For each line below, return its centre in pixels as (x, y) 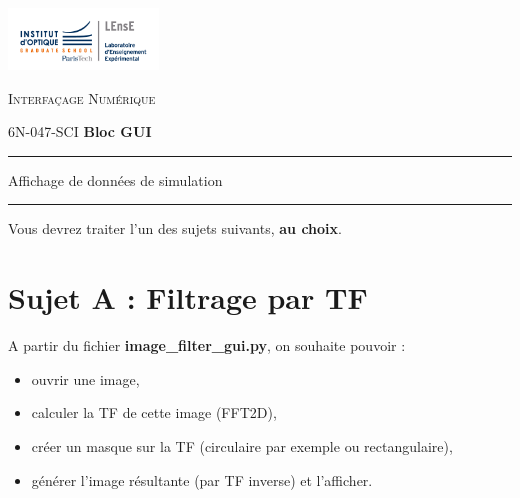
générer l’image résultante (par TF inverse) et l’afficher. (202, 479)
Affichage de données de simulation (115, 179)
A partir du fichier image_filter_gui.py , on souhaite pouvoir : (207, 345)
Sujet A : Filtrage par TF (188, 297)
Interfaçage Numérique (82, 97)
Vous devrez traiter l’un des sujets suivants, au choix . (175, 228)
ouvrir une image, (85, 378)
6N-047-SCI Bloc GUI (80, 131)
